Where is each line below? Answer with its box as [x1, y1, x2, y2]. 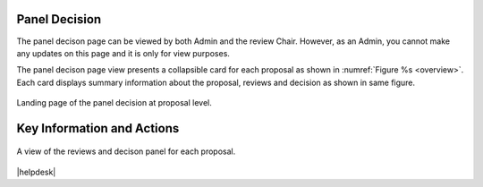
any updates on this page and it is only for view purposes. [16, 47, 230, 58]
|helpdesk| [16, 166, 56, 177]
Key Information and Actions [16, 121, 180, 136]
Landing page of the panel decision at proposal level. [16, 98, 212, 108]
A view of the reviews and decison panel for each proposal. [16, 146, 236, 157]
